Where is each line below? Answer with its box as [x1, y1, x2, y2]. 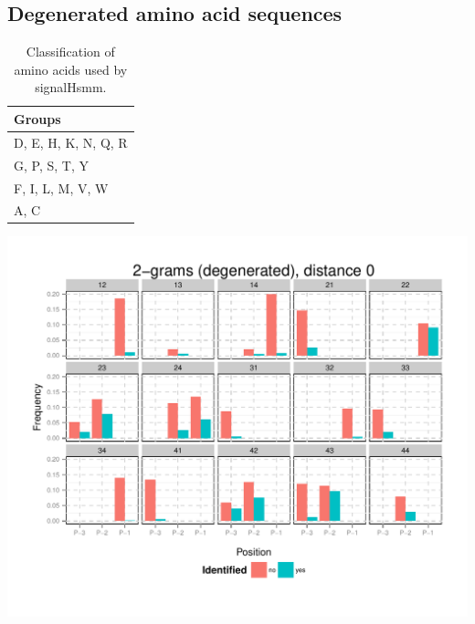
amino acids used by [14, 59, 128, 78]
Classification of [26, 42, 115, 61]
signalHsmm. [35, 78, 107, 97]
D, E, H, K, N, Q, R [14, 132, 128, 151]
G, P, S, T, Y [14, 155, 89, 174]
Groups [14, 109, 61, 128]
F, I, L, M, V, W [14, 178, 109, 197]
